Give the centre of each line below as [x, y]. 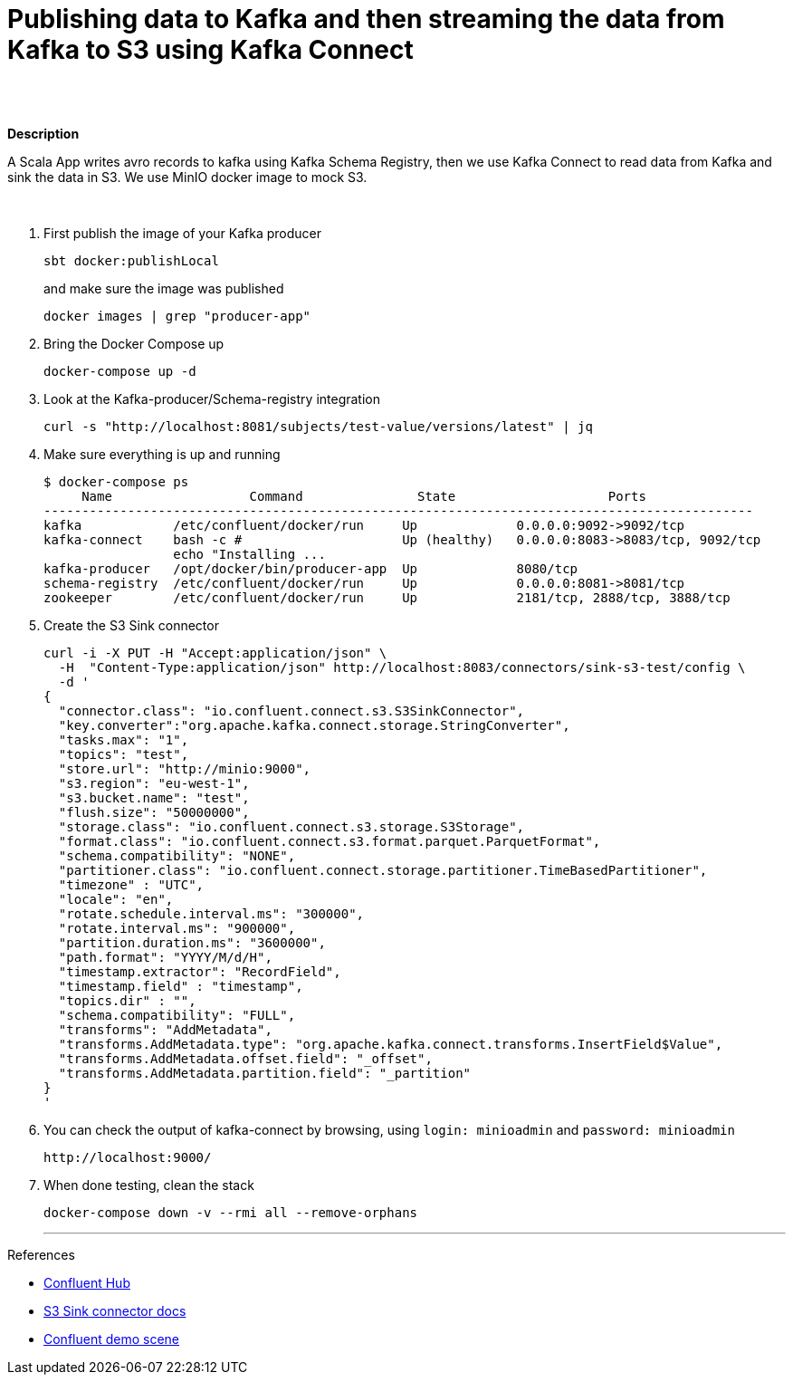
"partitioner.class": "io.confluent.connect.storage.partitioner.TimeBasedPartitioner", [383, 870]
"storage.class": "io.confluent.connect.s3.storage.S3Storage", [291, 826]
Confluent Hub [87, 1282]
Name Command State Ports [364, 496]
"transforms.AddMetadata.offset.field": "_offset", [245, 1058]
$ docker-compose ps [116, 481]
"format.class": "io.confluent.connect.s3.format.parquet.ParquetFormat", [330, 841]
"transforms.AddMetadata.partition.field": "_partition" [265, 1073]
